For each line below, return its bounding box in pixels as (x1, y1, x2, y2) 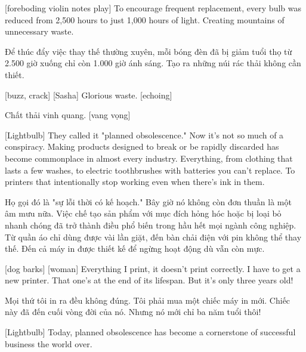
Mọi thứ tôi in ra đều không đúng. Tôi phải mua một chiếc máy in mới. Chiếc (5, 294, 290, 306)
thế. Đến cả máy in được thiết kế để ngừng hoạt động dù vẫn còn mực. (5, 242, 265, 255)
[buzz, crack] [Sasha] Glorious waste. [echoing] (5, 88, 172, 101)
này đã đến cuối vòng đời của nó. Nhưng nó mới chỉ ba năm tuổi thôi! (5, 305, 261, 318)
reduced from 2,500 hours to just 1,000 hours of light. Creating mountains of (5, 13, 285, 26)
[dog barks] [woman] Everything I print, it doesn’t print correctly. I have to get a (5, 262, 301, 274)
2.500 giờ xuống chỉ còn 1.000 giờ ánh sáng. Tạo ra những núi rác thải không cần (5, 57, 301, 69)
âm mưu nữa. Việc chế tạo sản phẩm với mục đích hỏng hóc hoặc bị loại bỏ (5, 207, 282, 220)
